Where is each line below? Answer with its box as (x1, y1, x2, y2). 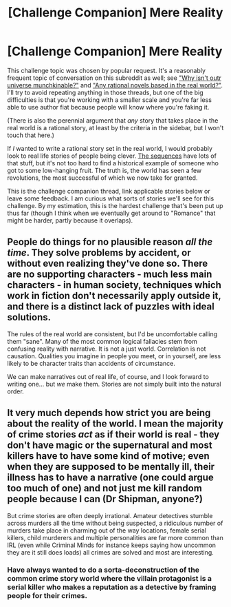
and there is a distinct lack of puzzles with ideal (7, 301, 214, 313)
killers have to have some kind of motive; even (7, 450, 210, 462)
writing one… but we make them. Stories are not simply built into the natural (7, 380, 221, 388)
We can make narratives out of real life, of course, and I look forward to (7, 372, 210, 380)
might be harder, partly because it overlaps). (7, 216, 133, 225)
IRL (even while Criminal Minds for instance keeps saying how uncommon (7, 541, 217, 549)
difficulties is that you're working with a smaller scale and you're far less (7, 95, 212, 104)
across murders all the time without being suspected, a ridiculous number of (7, 519, 223, 527)
